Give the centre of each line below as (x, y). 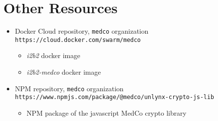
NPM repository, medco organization (69, 88)
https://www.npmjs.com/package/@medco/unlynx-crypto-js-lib (114, 97)
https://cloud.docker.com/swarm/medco (78, 40)
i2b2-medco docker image (64, 72)
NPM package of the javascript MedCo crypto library (107, 112)
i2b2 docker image (53, 55)
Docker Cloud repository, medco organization (82, 31)
